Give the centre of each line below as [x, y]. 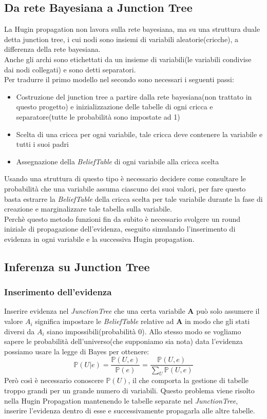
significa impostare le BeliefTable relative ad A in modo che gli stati [142, 321]
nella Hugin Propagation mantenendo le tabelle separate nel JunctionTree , [121, 400]
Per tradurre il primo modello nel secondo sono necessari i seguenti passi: [119, 79]
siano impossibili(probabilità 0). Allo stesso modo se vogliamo [144, 331]
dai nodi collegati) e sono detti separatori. [70, 69]
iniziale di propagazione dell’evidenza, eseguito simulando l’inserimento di [120, 229]
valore [14, 321]
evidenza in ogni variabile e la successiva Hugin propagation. [99, 239]
